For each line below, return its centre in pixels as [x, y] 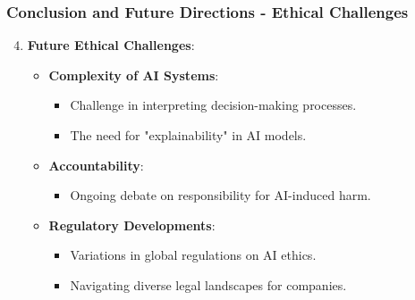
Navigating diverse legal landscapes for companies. [208, 284]
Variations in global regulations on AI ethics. [193, 255]
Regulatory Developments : [132, 225]
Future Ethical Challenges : [111, 45]
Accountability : [96, 165]
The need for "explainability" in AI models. [188, 135]
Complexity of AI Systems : [134, 75]
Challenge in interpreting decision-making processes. [213, 105]
